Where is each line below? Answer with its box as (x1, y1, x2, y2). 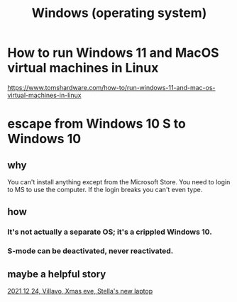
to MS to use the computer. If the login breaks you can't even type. (7, 185, 203, 194)
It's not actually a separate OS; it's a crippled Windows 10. (7, 227, 213, 237)
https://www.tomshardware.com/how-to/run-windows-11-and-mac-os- (7, 83, 216, 91)
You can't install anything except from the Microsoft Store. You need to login (7, 177, 231, 186)
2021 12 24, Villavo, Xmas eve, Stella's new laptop (7, 286, 153, 295)
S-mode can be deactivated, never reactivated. (7, 246, 174, 256)
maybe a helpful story (7, 268, 106, 280)
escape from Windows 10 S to (7, 116, 186, 132)
